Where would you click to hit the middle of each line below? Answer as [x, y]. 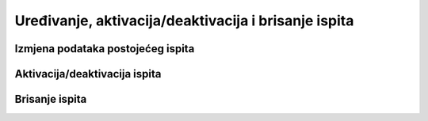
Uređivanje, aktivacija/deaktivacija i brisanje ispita [184, 21]
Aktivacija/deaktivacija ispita [88, 74]
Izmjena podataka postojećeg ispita [105, 49]
